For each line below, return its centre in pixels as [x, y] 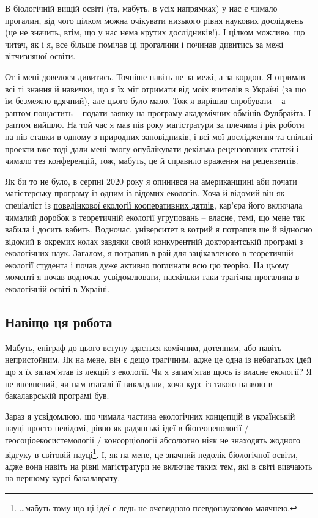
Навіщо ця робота [59, 322]
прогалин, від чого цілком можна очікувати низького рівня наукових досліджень [154, 20]
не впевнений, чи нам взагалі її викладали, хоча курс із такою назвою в [139, 383]
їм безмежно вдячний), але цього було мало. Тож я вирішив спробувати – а [145, 101]
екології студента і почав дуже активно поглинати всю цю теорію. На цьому [147, 265]
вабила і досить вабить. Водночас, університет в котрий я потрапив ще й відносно [159, 229]
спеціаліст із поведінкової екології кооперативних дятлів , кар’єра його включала [154, 205]
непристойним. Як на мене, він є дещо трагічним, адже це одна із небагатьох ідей [158, 359]
